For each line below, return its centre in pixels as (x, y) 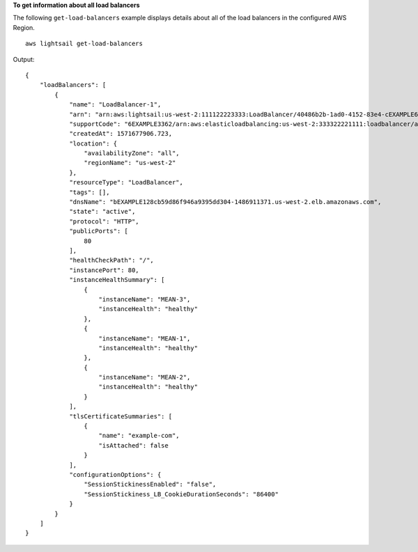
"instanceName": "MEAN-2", (145, 377)
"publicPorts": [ (99, 231)
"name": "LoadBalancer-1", (115, 105)
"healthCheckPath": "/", (112, 260)
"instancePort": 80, (104, 270)
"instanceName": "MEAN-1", (145, 338)
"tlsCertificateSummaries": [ (121, 416)
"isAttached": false (133, 445)
